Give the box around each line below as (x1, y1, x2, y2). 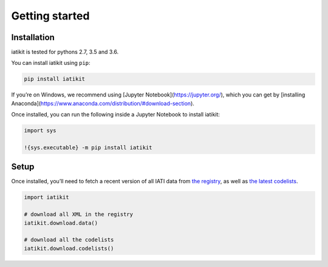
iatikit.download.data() (24, 219, 98, 226)
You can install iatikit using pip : (11, 59, 91, 67)
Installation (11, 32, 55, 42)
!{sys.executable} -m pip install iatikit (24, 144, 152, 151)
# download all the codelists (24, 237, 114, 243)
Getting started (11, 9, 90, 22)
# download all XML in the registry (24, 211, 134, 218)
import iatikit (24, 194, 69, 201)
